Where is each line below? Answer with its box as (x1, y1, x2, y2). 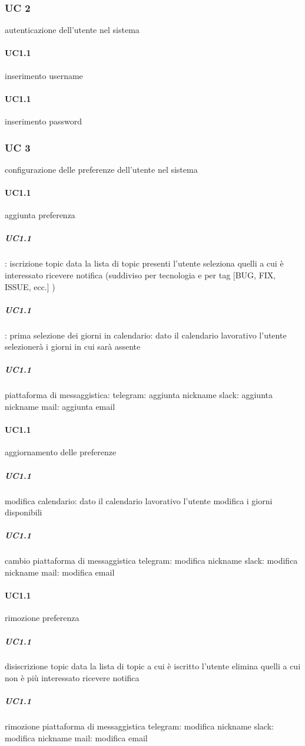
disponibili (5, 506, 42, 518)
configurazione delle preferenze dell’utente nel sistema (5, 163, 198, 175)
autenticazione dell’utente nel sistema (5, 24, 140, 36)
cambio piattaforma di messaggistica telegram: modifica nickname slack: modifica (5, 554, 298, 567)
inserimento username (5, 69, 83, 81)
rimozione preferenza (5, 612, 79, 624)
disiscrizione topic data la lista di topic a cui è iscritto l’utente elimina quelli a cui (5, 660, 301, 672)
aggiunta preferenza (5, 209, 75, 221)
